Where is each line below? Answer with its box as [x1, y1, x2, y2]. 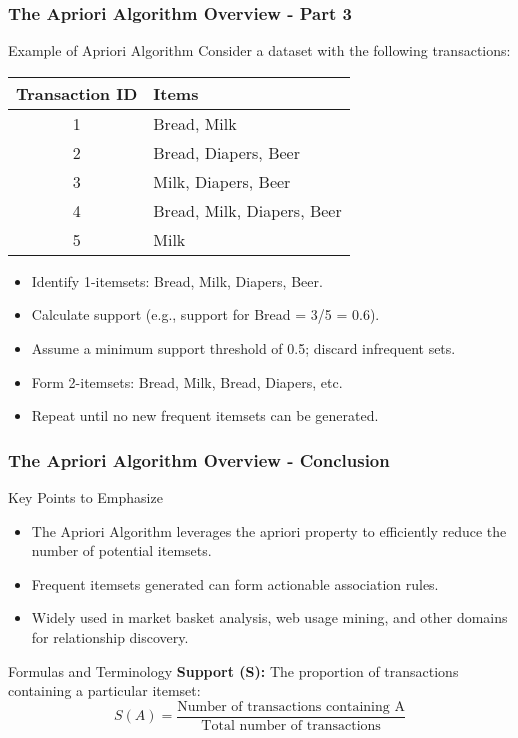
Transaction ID [16, 81, 138, 105]
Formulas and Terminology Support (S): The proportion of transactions [8, 660, 459, 681]
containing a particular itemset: [8, 680, 201, 701]
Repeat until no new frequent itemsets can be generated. [31, 405, 379, 426]
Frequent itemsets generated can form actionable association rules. [31, 573, 439, 594]
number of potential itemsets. [31, 540, 212, 561]
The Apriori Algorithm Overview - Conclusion [8, 447, 390, 472]
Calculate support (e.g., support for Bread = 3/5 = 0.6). [31, 304, 380, 325]
